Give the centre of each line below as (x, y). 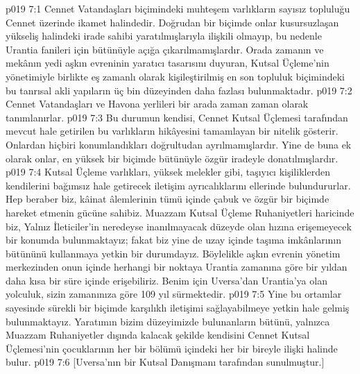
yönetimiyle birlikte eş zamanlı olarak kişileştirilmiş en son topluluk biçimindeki (175, 76)
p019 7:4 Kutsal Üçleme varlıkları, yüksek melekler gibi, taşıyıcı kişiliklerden (168, 172)
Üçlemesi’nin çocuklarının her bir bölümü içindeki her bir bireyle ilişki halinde (172, 348)
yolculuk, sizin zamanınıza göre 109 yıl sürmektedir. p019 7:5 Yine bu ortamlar (174, 294)
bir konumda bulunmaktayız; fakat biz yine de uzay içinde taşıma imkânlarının (173, 240)
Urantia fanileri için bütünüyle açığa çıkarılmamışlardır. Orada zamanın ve (165, 49)
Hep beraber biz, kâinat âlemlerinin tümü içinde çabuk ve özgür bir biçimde (168, 199)
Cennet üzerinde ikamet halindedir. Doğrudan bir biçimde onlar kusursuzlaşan (172, 22)
